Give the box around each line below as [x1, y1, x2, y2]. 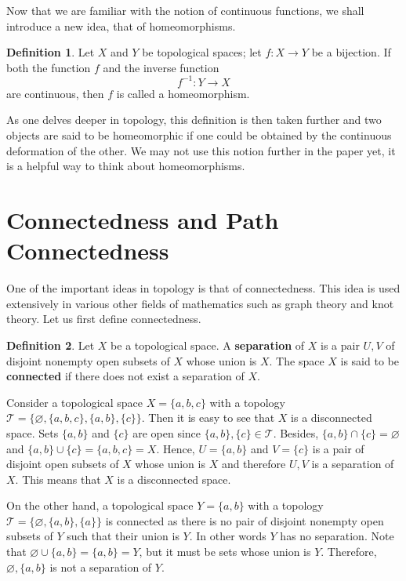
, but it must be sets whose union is [139, 543, 311, 560]
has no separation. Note [280, 528, 394, 544]
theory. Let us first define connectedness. [6, 310, 201, 327]
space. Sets [6, 424, 59, 441]
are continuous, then [6, 85, 104, 101]
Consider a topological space [6, 394, 143, 410]
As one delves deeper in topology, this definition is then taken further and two [6, 111, 382, 128]
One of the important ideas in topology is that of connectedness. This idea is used [6, 280, 401, 296]
